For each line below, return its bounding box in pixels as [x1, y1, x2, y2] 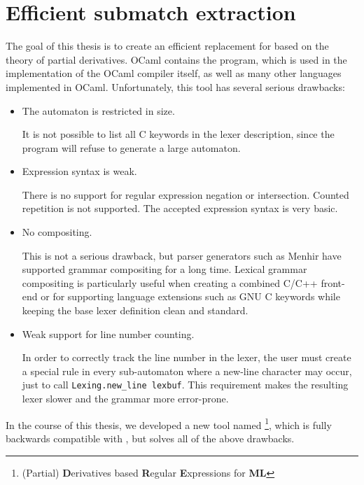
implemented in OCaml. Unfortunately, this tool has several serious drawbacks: [6, 79, 345, 94]
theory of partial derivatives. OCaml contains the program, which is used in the [6, 52, 347, 66]
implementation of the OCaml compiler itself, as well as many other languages [6, 66, 342, 80]
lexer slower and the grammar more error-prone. [22, 391, 229, 406]
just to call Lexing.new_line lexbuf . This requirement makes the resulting [22, 377, 349, 392]
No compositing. [22, 225, 92, 239]
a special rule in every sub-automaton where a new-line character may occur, [22, 363, 352, 378]
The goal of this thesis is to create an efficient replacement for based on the [6, 38, 329, 53]
